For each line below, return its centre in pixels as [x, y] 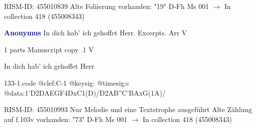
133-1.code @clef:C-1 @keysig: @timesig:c [67, 82]
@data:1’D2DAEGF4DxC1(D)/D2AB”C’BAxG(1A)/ [85, 92]
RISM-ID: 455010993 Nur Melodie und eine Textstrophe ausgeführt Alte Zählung [128, 109]
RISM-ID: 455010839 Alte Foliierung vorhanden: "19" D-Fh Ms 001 [107, 6]
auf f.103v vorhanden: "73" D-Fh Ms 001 [66, 119]
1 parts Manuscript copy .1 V [49, 49]
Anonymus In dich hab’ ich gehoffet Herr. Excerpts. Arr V [96, 33]
